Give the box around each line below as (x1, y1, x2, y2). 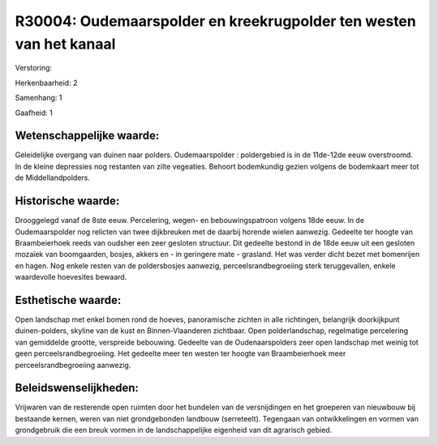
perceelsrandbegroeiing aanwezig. (15, 360, 131, 370)
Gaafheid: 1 (15, 108, 53, 118)
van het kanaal (15, 35, 116, 53)
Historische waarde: (15, 195, 120, 208)
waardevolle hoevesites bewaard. (15, 272, 127, 282)
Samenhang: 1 (15, 93, 62, 103)
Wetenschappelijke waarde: (15, 129, 160, 143)
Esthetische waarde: (15, 293, 122, 307)
